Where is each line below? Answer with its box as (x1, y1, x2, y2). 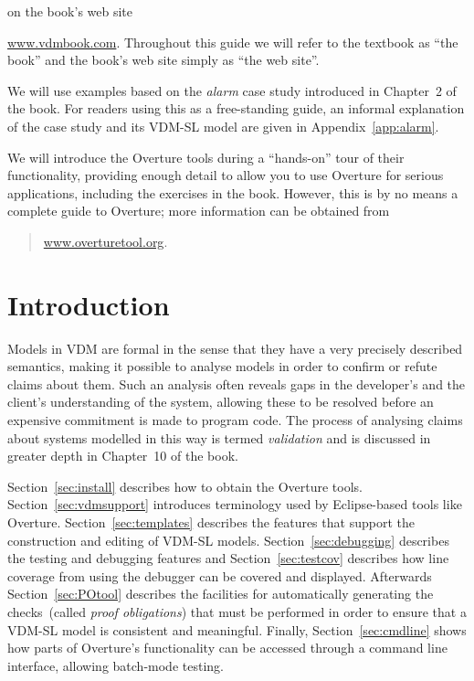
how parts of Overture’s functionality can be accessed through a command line (7, 638, 448, 657)
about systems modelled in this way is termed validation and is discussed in (7, 428, 431, 447)
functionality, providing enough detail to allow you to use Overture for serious (7, 165, 444, 185)
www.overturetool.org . (43, 231, 168, 250)
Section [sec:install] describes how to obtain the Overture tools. (7, 476, 363, 495)
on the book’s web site (7, 2, 133, 20)
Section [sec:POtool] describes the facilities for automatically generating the (7, 584, 434, 603)
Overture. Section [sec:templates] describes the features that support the (7, 513, 415, 531)
